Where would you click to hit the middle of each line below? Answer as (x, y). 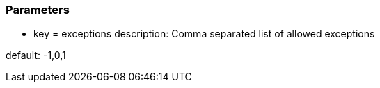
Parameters (38, 10)
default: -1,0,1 (36, 55)
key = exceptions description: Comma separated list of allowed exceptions (204, 34)
